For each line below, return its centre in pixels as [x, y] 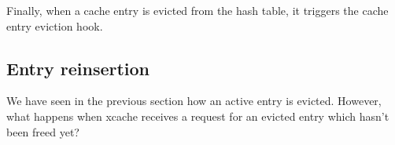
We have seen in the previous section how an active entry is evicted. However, [194, 101]
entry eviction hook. [55, 25]
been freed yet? [43, 131]
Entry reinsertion [78, 68]
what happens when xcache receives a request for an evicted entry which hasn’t [198, 116]
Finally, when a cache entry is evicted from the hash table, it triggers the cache [197, 10]
